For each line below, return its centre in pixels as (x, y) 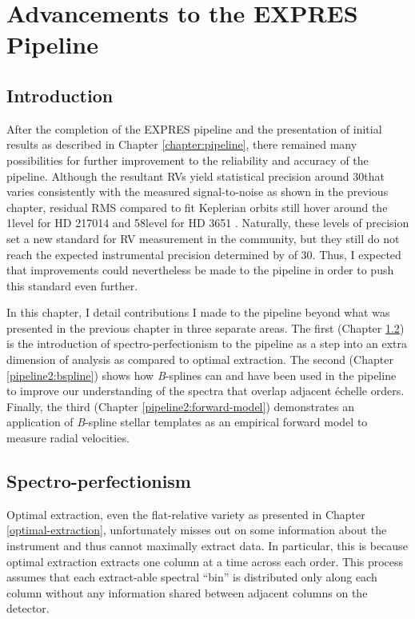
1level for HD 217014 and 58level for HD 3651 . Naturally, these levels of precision (208, 223)
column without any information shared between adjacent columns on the (187, 592)
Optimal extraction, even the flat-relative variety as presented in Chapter (186, 514)
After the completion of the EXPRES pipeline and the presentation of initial (194, 128)
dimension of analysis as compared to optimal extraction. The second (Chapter (200, 359)
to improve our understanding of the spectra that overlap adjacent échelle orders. (206, 391)
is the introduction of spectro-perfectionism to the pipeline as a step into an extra (207, 343)
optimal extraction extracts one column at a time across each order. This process (205, 561)
